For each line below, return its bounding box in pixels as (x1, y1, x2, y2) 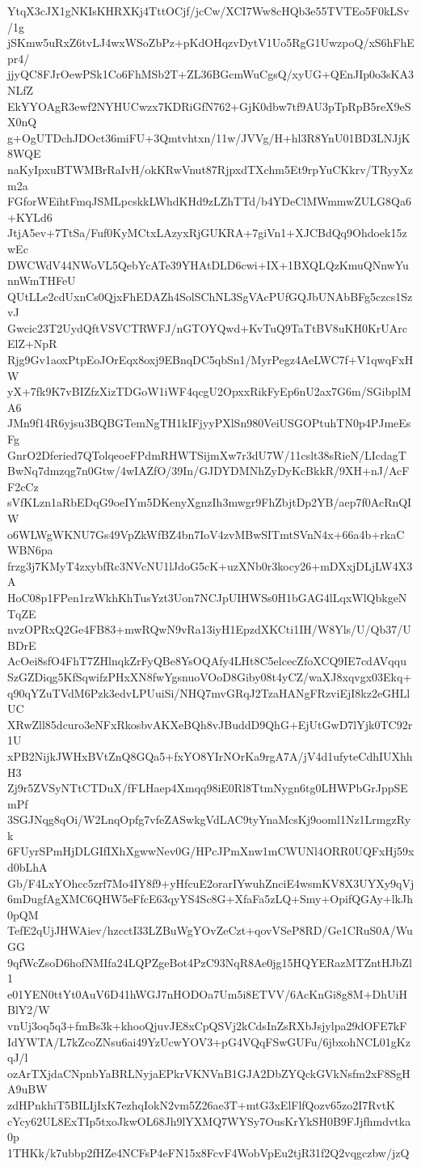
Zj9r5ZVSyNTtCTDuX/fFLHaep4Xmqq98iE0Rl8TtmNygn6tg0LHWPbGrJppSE (7, 779, 408, 796)
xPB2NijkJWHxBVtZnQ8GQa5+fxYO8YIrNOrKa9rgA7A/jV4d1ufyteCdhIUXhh (7, 747, 413, 764)
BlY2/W (7, 1001, 50, 1018)
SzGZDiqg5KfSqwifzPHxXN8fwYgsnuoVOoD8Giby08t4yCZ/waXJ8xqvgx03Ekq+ (7, 668, 412, 685)
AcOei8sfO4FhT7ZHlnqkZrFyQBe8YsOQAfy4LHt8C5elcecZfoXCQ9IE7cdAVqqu (7, 652, 406, 669)
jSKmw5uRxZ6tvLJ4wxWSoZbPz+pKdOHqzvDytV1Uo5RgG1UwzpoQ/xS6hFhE (7, 34, 415, 51)
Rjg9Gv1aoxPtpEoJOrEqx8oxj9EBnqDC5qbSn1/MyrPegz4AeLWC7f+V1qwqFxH (7, 351, 414, 368)
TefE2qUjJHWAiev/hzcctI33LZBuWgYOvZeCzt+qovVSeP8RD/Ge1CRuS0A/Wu (7, 922, 413, 939)
